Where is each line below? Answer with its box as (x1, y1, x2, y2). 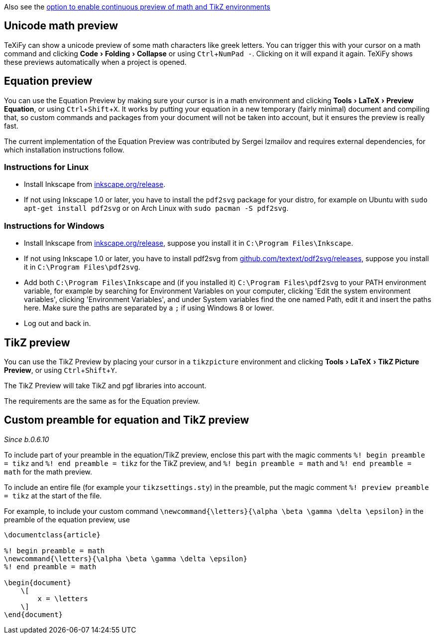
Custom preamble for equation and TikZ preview (4, 414, 249, 427)
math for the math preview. (4, 467, 93, 476)
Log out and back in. (24, 319, 91, 328)
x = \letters (37, 594, 88, 603)
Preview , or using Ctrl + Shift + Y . (4, 366, 117, 375)
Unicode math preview (4, 19, 118, 32)
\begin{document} (4, 578, 71, 587)
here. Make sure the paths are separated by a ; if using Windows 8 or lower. (24, 304, 274, 313)
